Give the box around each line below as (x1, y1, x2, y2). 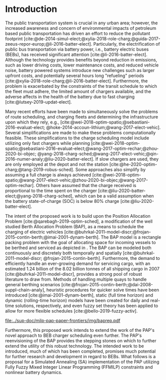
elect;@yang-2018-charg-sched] (5, 192, 73, 199)
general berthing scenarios (5, 281, 60, 287)
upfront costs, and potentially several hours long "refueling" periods (5, 72, 144, 78)
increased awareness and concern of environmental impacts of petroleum (5, 25, 157, 31)
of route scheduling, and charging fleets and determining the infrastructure (5, 114, 159, 120)
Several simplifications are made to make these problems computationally (5, 129, 156, 135)
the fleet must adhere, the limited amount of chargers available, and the (5, 88, 151, 94)
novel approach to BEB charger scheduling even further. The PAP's (5, 332, 142, 338)
